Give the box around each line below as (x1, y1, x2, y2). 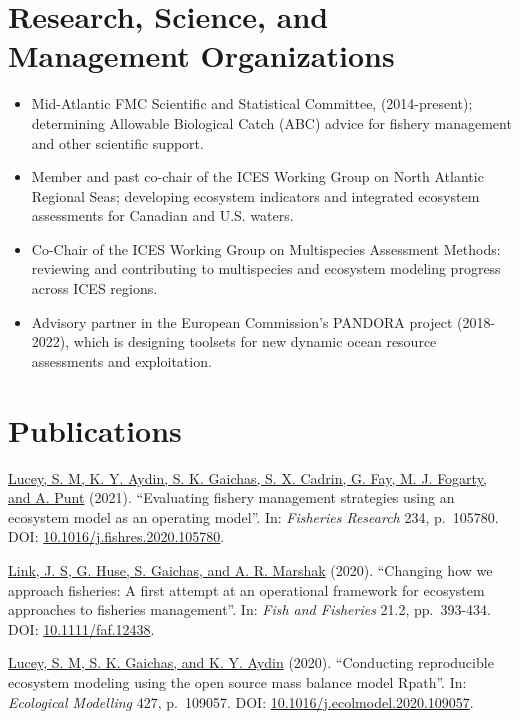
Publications (8, 409, 182, 450)
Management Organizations (8, 35, 395, 76)
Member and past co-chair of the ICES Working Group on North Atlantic (31, 166, 484, 187)
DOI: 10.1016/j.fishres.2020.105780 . (8, 526, 225, 547)
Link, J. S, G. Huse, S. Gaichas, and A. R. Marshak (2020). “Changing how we (8, 559, 493, 580)
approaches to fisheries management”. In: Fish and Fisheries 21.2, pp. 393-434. (8, 599, 492, 620)
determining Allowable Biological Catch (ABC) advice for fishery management (31, 112, 512, 133)
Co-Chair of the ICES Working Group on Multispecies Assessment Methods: (31, 238, 501, 259)
